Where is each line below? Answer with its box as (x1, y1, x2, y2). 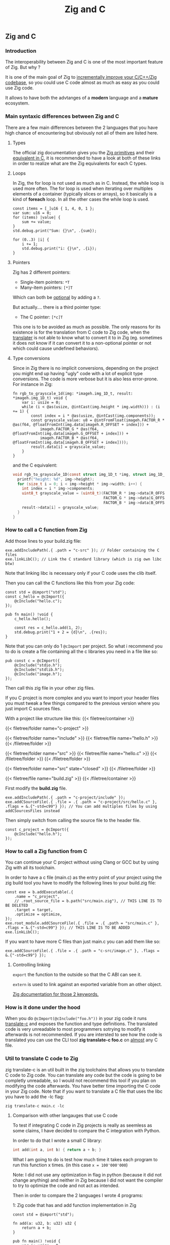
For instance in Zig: (12, 381, 53, 387)
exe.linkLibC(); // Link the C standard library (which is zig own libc (5, 556, 162, 562)
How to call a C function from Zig (5, 527, 88, 534)
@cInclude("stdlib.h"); (14, 667, 65, 672)
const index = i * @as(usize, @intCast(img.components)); (31, 413, 156, 418)
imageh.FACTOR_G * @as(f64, (39, 427, 99, 432)
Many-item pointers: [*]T (20, 284, 73, 290)
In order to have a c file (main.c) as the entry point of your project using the (5, 874, 162, 880)
